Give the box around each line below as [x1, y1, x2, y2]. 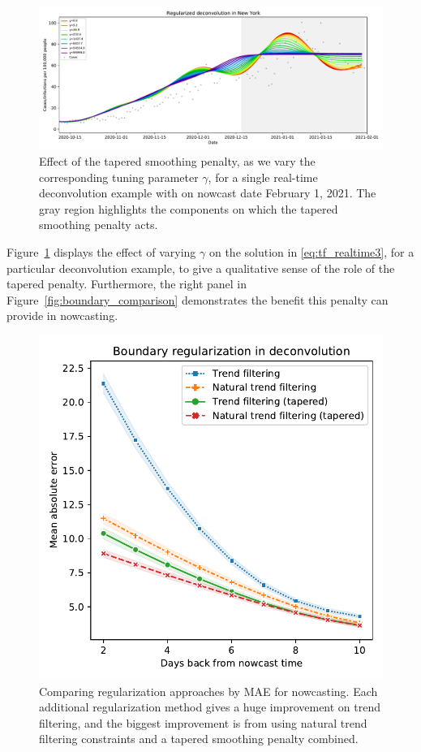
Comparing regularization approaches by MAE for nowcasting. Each [39, 682, 378, 699]
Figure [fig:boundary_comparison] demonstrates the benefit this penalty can [6, 291, 389, 308]
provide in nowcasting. [6, 307, 118, 324]
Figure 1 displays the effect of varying [6, 243, 196, 260]
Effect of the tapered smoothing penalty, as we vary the [39, 152, 316, 169]
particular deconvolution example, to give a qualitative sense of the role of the [6, 259, 395, 276]
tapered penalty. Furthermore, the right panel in [6, 275, 247, 292]
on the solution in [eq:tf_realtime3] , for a [208, 243, 415, 260]
